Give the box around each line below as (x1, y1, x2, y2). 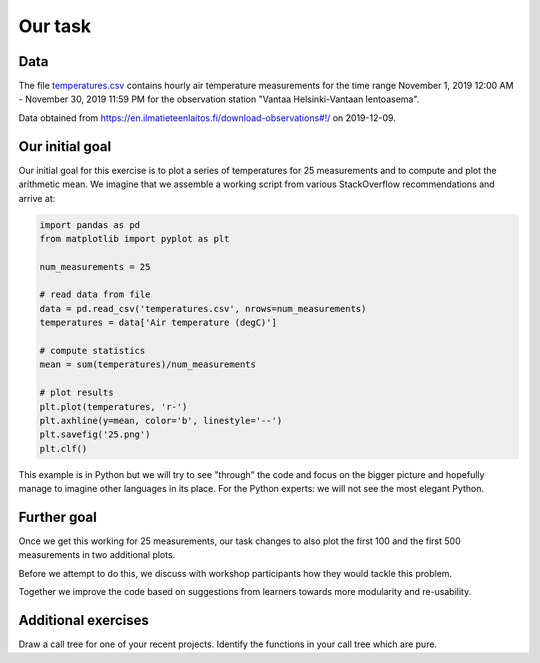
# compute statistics (39, 345, 146, 357)
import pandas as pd (39, 219, 140, 230)
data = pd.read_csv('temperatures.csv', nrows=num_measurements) (39, 303, 367, 314)
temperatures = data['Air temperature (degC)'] (39, 317, 277, 329)
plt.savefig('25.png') (39, 429, 151, 440)
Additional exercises (18, 612, 150, 629)
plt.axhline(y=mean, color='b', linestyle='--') (39, 415, 283, 426)
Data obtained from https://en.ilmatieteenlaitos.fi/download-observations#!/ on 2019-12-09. (18, 111, 397, 124)
